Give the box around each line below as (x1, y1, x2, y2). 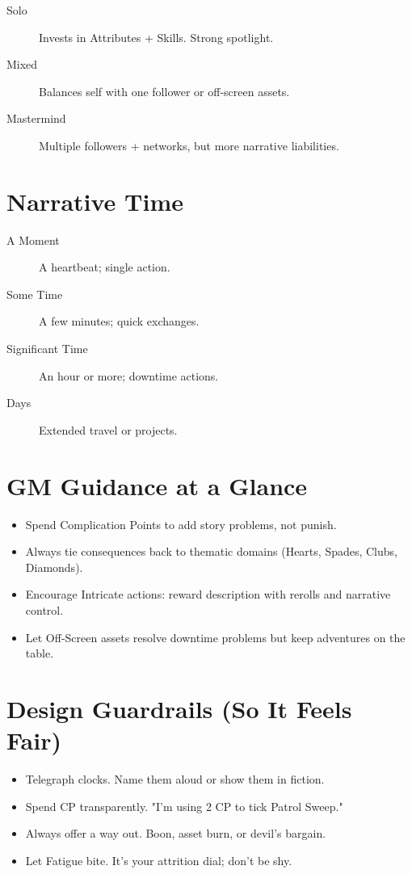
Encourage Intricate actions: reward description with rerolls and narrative (25, 586, 391, 603)
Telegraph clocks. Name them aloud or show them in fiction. (25, 771, 325, 788)
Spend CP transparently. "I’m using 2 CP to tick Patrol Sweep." (25, 797, 343, 814)
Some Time (6, 285, 63, 302)
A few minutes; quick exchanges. (39, 313, 200, 330)
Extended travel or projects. (39, 421, 178, 438)
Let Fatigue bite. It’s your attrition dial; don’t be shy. (25, 851, 292, 868)
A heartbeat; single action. (39, 258, 170, 275)
